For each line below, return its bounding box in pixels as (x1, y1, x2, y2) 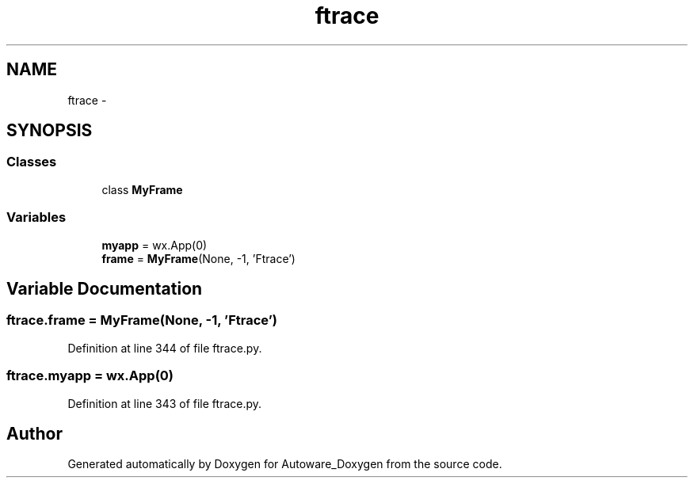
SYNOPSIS (6, 120, 93, 141)
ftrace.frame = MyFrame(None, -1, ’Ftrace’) (6, 312, 277, 329)
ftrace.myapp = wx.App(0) (6, 368, 174, 384)
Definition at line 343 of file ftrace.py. (67, 396, 262, 410)
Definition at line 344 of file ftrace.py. (67, 341, 262, 355)
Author (6, 423, 63, 444)
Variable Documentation (6, 278, 203, 299)
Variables (6, 209, 67, 226)
